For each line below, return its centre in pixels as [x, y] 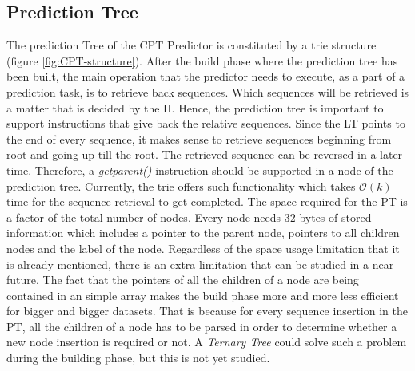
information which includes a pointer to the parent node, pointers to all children [203, 233]
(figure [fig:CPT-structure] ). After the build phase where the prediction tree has [202, 60]
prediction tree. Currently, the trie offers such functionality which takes [181, 185]
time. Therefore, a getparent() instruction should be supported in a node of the [200, 170]
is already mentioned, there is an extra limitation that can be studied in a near [200, 264]
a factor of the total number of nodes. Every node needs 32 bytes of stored [189, 217]
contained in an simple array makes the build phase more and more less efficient [203, 295]
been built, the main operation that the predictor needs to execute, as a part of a [206, 76]
